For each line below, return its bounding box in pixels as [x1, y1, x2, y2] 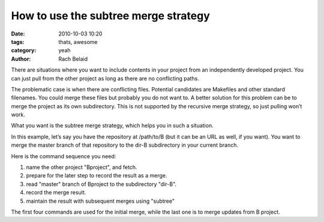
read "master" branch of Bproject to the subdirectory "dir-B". [26, 180, 177, 188]
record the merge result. [26, 189, 86, 196]
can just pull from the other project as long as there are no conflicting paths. [11, 75, 199, 82]
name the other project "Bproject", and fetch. [26, 164, 137, 171]
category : [11, 47, 37, 54]
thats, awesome [58, 38, 98, 45]
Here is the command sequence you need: [11, 152, 116, 159]
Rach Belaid [58, 55, 88, 63]
